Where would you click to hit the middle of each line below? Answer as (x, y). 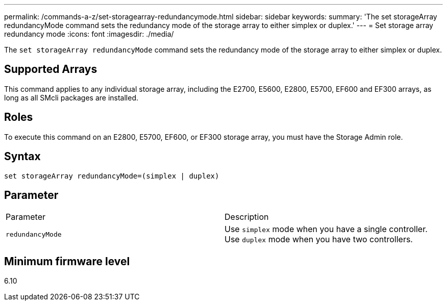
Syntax (22, 157)
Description (247, 217)
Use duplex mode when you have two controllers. (319, 239)
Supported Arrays (51, 69)
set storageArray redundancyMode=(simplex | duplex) (112, 176)
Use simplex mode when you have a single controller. (326, 229)
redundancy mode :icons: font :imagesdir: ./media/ (89, 34)
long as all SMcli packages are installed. (71, 97)
